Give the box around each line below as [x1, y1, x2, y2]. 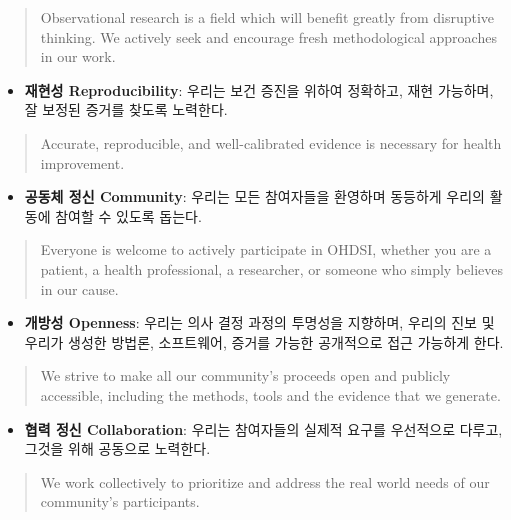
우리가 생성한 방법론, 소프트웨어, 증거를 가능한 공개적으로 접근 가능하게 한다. [24, 331, 504, 352]
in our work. [40, 46, 116, 67]
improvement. [40, 152, 125, 173]
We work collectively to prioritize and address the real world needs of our [40, 471, 490, 492]
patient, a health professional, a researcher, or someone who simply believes [40, 258, 504, 279]
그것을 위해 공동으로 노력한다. [24, 438, 211, 459]
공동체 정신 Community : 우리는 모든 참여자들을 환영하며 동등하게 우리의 [24, 186, 485, 207]
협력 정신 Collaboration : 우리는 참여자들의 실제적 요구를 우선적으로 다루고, [24, 418, 503, 439]
